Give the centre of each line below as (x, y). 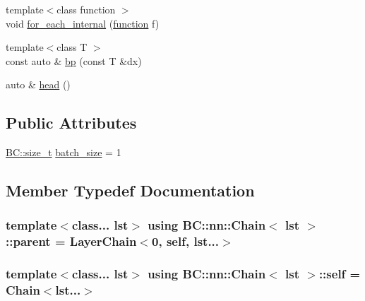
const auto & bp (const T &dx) (74, 60)
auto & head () (38, 84)
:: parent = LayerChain (71, 241)
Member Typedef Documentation (130, 190)
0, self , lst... (186, 241)
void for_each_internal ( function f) (83, 23)
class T (72, 47)
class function (86, 9)
